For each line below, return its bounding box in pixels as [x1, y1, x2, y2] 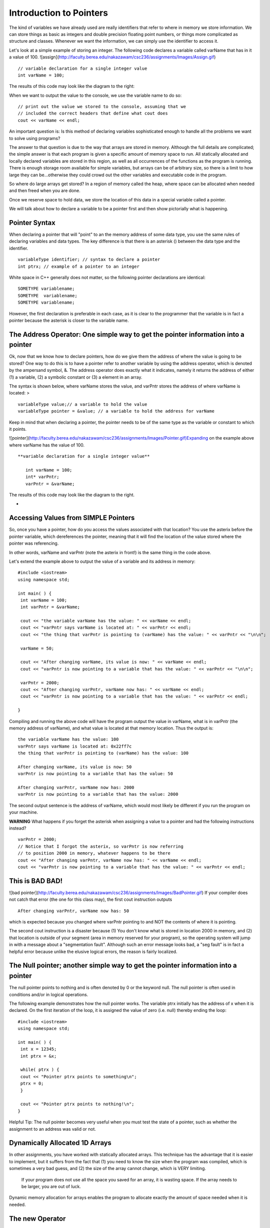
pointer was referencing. [9, 540, 59, 546]
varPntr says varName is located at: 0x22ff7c [18, 743, 132, 749]
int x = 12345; [20, 1046, 57, 1052]
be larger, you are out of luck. [21, 1184, 81, 1189]
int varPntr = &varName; [20, 604, 81, 610]
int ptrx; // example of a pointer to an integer [18, 263, 140, 269]
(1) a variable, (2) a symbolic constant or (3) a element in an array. [9, 374, 142, 380]
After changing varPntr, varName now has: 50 [18, 908, 130, 914]
